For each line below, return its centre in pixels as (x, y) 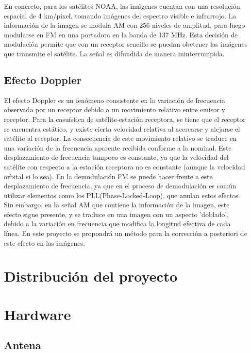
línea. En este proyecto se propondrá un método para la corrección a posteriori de (125, 233)
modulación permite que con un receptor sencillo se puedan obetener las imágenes (126, 44)
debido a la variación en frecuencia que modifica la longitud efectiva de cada (117, 224)
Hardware (38, 314)
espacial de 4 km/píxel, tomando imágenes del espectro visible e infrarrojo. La (120, 15)
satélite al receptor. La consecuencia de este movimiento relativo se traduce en (120, 138)
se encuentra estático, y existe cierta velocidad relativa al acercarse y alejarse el (122, 128)
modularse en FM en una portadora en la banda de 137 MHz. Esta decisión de (121, 34)
